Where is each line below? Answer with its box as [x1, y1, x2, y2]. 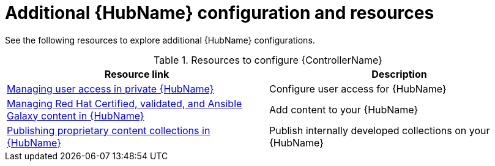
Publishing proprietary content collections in [7, 124, 210, 137]
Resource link [104, 67, 169, 80]
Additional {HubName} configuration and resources [5, 2, 434, 23]
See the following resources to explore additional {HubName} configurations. [5, 34, 315, 45]
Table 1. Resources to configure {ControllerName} [154, 53, 382, 66]
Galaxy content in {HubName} [7, 109, 144, 122]
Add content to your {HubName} [269, 103, 419, 116]
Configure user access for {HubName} [269, 82, 447, 95]
